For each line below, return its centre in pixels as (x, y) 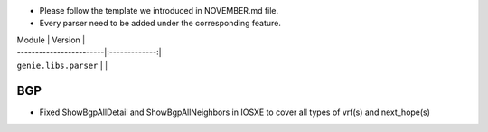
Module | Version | (51, 40)
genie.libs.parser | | (62, 65)
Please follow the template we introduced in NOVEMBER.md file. (159, 10)
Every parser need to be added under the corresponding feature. (160, 24)
